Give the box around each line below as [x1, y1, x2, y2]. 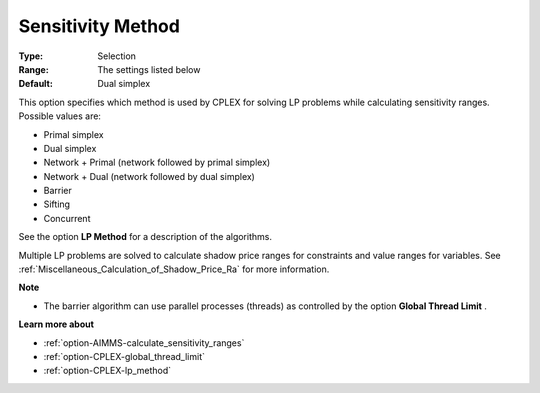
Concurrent [43, 212, 91, 224]
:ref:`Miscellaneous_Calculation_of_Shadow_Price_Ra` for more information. [18, 263, 330, 275]
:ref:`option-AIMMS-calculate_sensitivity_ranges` [43, 336, 245, 349]
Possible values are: [18, 110, 102, 122]
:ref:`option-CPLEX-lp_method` [43, 365, 172, 377]
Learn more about [18, 318, 95, 330]
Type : [18, 50, 44, 62]
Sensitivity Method [18, 15, 180, 37]
